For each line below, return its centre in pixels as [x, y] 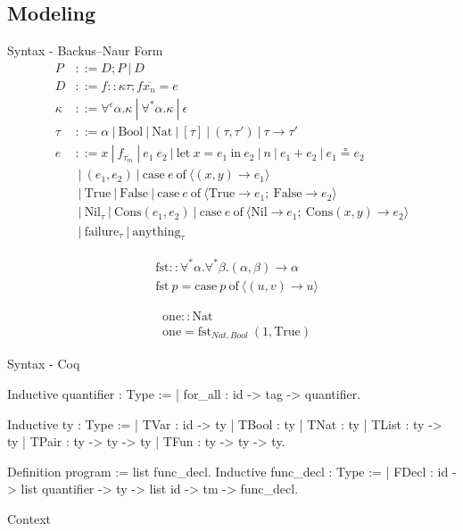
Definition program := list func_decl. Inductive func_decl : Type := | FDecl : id [228, 471]
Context [29, 518]
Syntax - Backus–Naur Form [85, 50]
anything [157, 232]
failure [102, 232]
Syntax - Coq [44, 364]
